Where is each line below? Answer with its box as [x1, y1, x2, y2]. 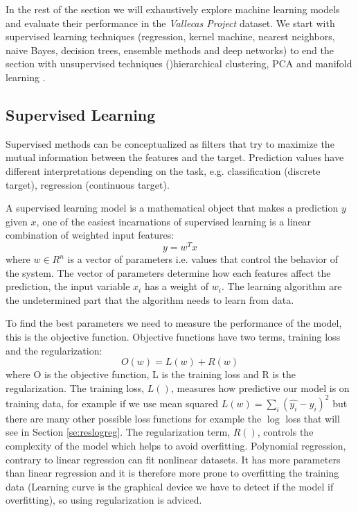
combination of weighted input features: [6, 228, 174, 242]
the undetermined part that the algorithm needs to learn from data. [6, 292, 294, 307]
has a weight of [144, 279, 209, 293]
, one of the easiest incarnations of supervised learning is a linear [36, 214, 312, 228]
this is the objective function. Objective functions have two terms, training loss [6, 329, 341, 343]
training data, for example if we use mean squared [6, 395, 219, 410]
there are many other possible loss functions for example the [6, 411, 262, 425]
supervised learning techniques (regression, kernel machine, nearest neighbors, [6, 29, 335, 44]
